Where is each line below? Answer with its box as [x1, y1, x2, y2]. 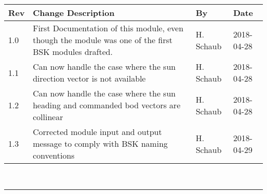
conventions [32, 149, 74, 161]
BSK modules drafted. [32, 46, 113, 57]
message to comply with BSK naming [32, 138, 168, 149]
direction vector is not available [32, 72, 146, 84]
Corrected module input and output [32, 126, 162, 138]
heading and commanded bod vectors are [32, 99, 181, 111]
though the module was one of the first [32, 34, 173, 46]
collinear [32, 111, 63, 123]
